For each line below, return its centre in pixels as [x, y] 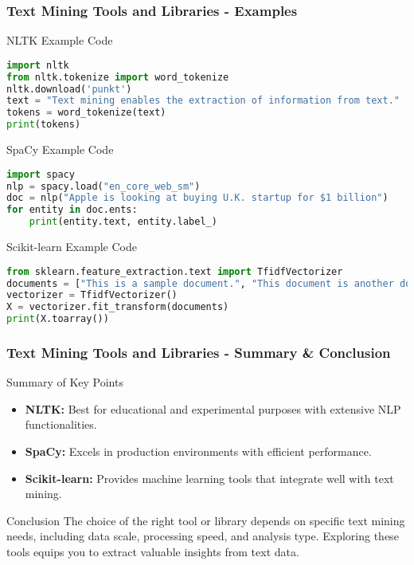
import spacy [41, 174]
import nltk [38, 65]
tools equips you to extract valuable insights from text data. [153, 551]
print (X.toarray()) [58, 319]
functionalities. [61, 424]
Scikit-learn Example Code [72, 247]
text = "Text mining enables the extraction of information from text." [203, 101]
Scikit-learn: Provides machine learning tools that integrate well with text [209, 478]
